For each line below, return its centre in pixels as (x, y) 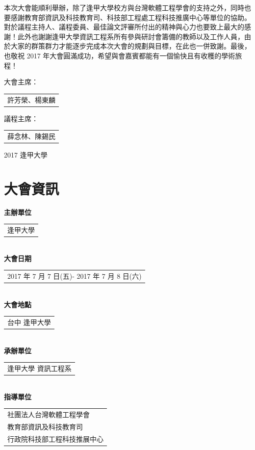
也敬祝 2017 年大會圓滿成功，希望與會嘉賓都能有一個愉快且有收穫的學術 (120, 55)
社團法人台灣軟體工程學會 (49, 414)
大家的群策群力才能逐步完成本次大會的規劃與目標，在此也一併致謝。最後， (131, 46)
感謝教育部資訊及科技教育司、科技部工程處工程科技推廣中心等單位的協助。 (131, 17)
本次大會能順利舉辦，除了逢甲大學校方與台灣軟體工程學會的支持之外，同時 (124, 7)
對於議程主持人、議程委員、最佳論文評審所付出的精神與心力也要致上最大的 (124, 27)
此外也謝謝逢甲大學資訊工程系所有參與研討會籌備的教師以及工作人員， (131, 36)
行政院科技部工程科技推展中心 (55, 438)
